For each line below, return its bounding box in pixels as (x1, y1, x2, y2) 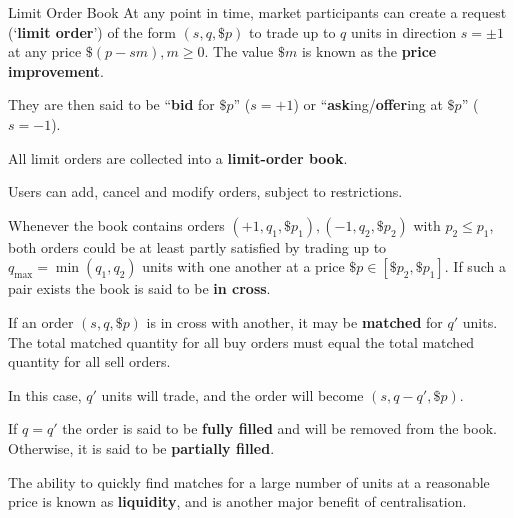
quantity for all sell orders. (8, 351, 171, 372)
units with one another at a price (142, 256, 345, 277)
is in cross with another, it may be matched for (146, 311, 443, 332)
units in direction (351, 21, 457, 42)
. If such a (444, 256, 506, 277)
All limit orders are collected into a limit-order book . (8, 147, 348, 168)
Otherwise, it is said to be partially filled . (8, 437, 275, 458)
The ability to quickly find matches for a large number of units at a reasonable (8, 471, 490, 492)
